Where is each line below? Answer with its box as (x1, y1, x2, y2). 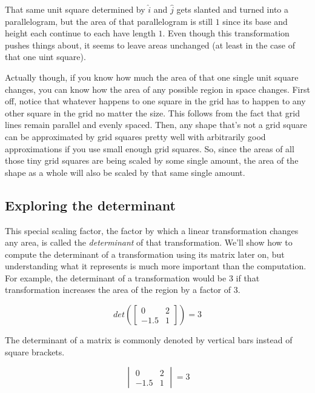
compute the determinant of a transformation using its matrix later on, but (5, 247, 285, 260)
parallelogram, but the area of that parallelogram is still (5, 15, 213, 27)
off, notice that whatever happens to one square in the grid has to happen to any (5, 95, 306, 107)
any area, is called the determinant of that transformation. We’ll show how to (5, 236, 293, 249)
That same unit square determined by (5, 3, 145, 15)
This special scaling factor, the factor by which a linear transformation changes (5, 224, 299, 237)
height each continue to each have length (5, 27, 156, 39)
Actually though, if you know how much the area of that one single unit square (5, 70, 299, 83)
